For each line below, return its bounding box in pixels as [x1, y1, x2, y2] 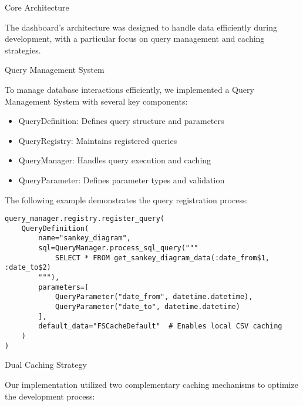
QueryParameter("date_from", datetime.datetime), [55, 293, 253, 301]
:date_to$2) [5, 263, 51, 272]
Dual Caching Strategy [5, 358, 87, 371]
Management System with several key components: [5, 95, 188, 107]
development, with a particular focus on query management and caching [5, 32, 265, 45]
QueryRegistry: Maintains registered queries [18, 134, 177, 146]
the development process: [5, 390, 95, 402]
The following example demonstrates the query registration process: [5, 193, 248, 206]
